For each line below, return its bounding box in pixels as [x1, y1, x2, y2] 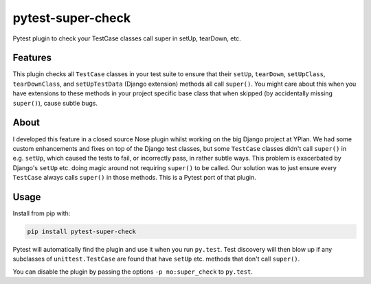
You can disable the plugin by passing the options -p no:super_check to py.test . [12, 268, 254, 276]
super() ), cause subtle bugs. [12, 99, 98, 107]
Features [12, 52, 52, 64]
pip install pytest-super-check [27, 227, 137, 235]
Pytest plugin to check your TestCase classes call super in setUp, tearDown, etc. [12, 34, 242, 43]
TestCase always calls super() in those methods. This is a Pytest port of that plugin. [12, 174, 257, 182]
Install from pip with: [12, 209, 71, 217]
